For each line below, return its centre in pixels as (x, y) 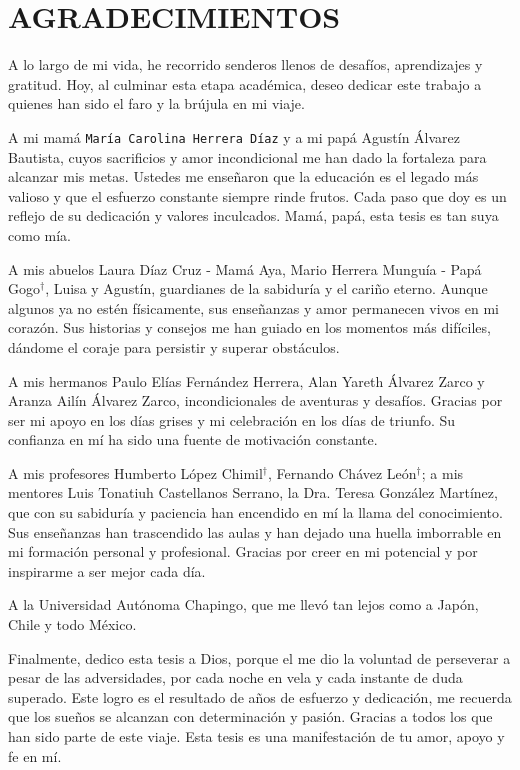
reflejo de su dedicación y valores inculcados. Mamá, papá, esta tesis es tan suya (253, 215)
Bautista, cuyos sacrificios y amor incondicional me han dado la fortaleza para (247, 156)
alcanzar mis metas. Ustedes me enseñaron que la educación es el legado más (243, 176)
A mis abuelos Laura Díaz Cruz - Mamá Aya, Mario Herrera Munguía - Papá (245, 268)
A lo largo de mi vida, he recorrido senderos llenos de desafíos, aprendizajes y (245, 64)
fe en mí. (35, 755)
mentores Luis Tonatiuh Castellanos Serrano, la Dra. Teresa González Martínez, (253, 492)
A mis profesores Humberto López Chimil (135, 472)
